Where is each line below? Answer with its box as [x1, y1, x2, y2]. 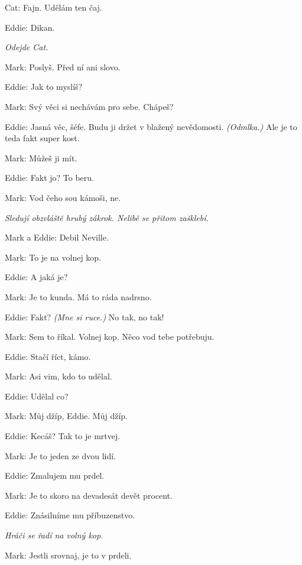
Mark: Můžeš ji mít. [5, 151, 77, 164]
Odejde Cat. [5, 41, 48, 53]
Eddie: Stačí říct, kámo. [5, 350, 91, 362]
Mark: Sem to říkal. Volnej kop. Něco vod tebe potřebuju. [5, 330, 215, 343]
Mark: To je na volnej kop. [5, 251, 102, 263]
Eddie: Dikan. [5, 21, 55, 33]
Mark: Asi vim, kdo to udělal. [5, 370, 112, 382]
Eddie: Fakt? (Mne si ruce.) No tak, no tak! [5, 310, 164, 323]
